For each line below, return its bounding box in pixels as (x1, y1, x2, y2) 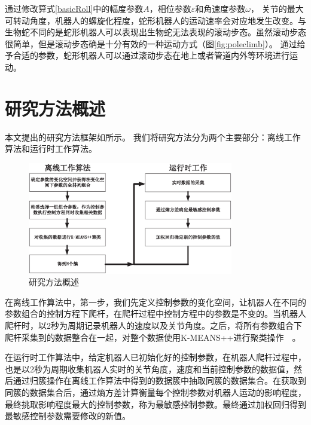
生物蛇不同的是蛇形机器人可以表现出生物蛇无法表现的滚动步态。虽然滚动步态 (5, 26, 306, 38)
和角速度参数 (195, 2, 246, 14)
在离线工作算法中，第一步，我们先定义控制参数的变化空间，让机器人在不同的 (5, 295, 306, 308)
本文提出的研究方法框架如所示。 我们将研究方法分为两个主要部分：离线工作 (5, 130, 301, 143)
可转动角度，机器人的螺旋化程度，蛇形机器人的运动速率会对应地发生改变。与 (5, 14, 306, 26)
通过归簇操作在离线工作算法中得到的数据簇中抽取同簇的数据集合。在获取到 (13, 374, 306, 387)
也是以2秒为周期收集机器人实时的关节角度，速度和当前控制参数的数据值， (5, 362, 294, 375)
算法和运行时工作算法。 (5, 142, 97, 155)
